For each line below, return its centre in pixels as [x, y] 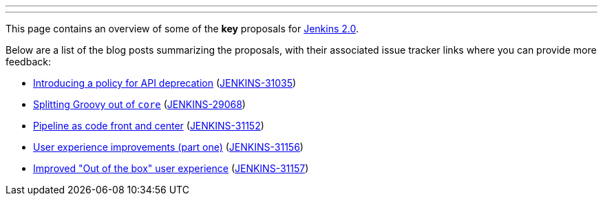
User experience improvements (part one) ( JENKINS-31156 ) [168, 147]
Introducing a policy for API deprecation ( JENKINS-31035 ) [165, 83]
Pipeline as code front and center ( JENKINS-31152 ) [149, 126]
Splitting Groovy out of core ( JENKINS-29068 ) [139, 104]
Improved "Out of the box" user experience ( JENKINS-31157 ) [171, 168]
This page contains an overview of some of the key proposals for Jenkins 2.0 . [182, 29]
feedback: [28, 62]
